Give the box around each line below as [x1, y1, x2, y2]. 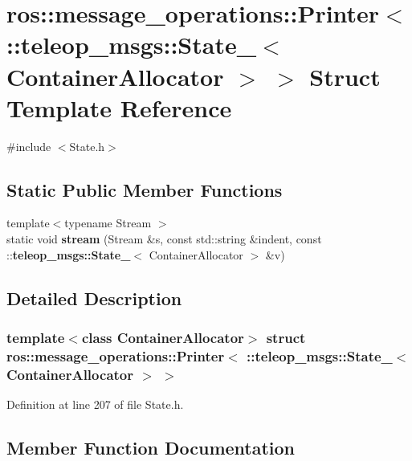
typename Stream [64, 214, 152, 231]
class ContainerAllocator [81, 327, 244, 347]
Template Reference [6, 91, 232, 124]
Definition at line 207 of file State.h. [6, 396, 184, 413]
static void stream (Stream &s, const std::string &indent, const [6, 230, 322, 247]
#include [6, 137, 51, 154]
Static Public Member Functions [6, 177, 283, 202]
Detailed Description [6, 285, 182, 310]
